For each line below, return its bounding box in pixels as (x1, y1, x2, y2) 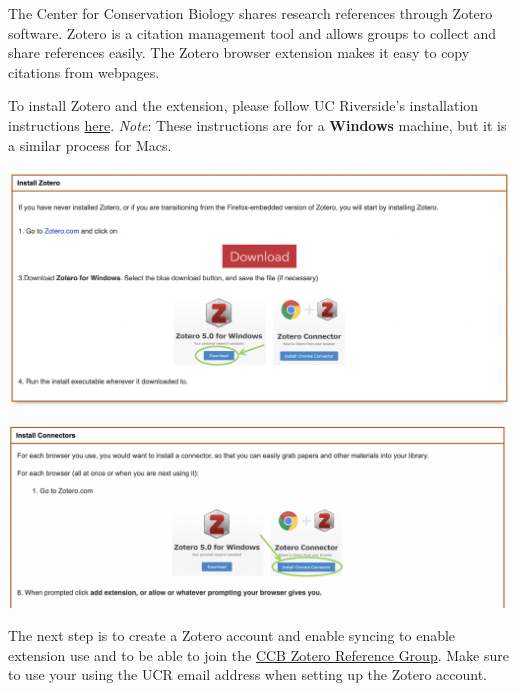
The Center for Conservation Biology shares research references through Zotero (8, 3, 493, 23)
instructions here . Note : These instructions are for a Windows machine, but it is (8, 114, 507, 135)
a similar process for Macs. (8, 134, 172, 155)
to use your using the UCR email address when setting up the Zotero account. (8, 664, 487, 685)
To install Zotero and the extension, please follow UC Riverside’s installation (8, 95, 479, 116)
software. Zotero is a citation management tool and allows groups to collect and (8, 22, 497, 43)
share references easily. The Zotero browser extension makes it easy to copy (8, 42, 470, 63)
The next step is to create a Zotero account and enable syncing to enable (8, 625, 456, 646)
